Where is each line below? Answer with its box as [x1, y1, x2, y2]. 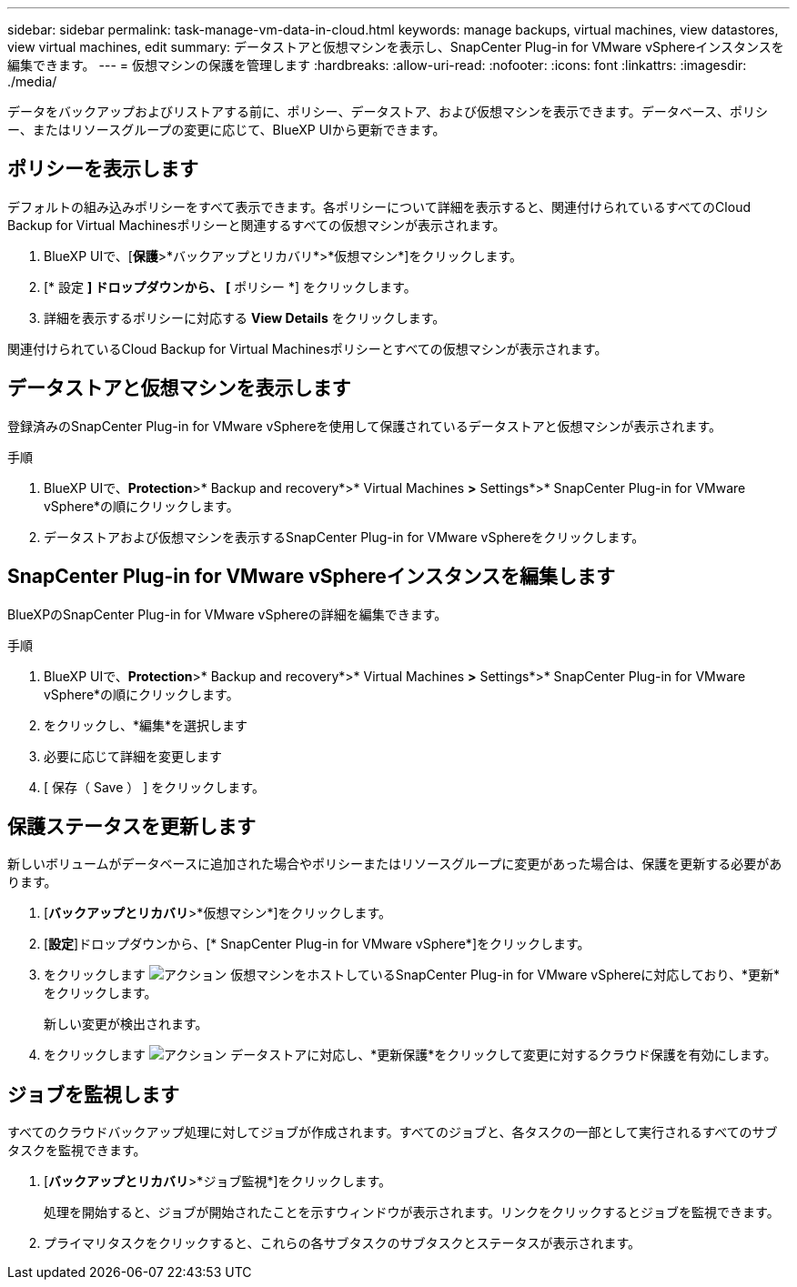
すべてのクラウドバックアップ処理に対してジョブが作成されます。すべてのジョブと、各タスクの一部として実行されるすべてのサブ [7, 1124, 778, 1141]
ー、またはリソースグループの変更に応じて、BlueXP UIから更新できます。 [7, 122, 446, 137]
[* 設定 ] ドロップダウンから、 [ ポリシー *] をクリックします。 [44, 278, 417, 295]
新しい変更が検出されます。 [44, 1016, 208, 1032]
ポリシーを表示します [7, 157, 198, 181]
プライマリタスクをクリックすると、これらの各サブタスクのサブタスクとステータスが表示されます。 [44, 1235, 641, 1252]
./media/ [7, 74, 57, 89]
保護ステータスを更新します [7, 814, 256, 838]
